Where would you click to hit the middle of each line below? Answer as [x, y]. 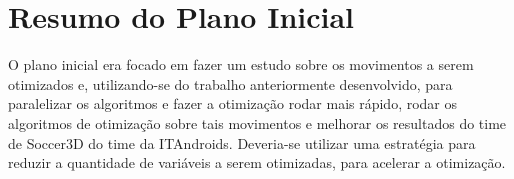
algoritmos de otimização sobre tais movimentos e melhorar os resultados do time [257, 122]
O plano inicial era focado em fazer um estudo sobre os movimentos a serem [241, 64]
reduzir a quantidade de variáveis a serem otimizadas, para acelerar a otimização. [257, 162]
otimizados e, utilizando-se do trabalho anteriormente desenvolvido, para [230, 83]
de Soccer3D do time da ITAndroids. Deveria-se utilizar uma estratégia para [242, 142]
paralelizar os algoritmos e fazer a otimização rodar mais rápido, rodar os [233, 103]
